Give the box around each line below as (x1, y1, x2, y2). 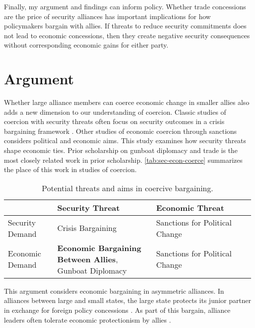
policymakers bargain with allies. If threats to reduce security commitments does (4, 21, 247, 31)
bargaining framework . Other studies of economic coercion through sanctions (4, 126, 237, 136)
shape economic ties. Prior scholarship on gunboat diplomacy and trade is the (4, 145, 238, 155)
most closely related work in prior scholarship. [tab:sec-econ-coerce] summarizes (4, 154, 243, 165)
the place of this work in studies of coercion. (4, 164, 137, 175)
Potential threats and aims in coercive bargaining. (42, 182, 213, 194)
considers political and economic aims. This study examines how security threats (4, 135, 246, 146)
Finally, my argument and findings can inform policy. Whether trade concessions (4, 1, 246, 11)
